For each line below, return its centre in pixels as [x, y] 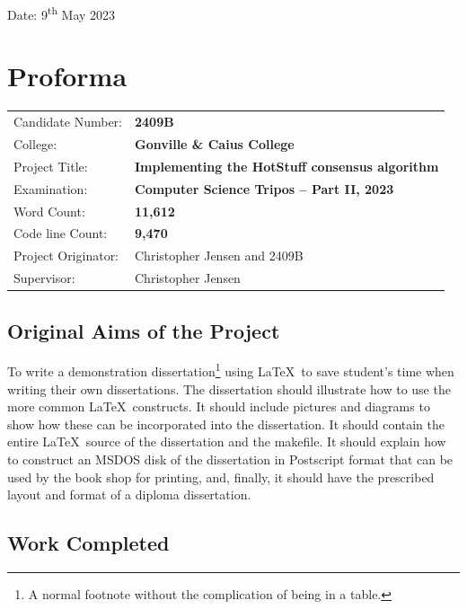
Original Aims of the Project [144, 330]
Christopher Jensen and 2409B [219, 256]
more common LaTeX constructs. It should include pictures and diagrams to [219, 406]
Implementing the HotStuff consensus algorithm [287, 166]
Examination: [51, 188]
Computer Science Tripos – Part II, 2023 [264, 188]
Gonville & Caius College [215, 143]
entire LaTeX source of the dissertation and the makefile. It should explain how [227, 441]
